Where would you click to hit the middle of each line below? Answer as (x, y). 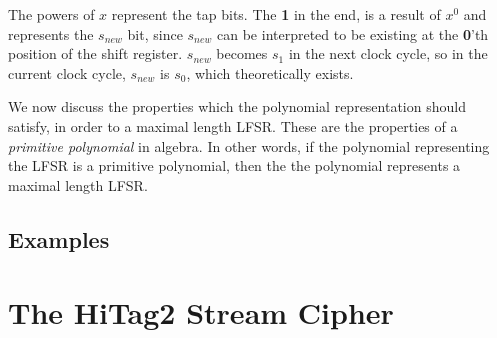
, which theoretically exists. (270, 72)
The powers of (51, 14)
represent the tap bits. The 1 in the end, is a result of (276, 14)
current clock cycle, (67, 72)
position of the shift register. (95, 53)
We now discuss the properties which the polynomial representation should (237, 106)
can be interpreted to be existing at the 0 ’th (353, 33)
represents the (51, 33)
